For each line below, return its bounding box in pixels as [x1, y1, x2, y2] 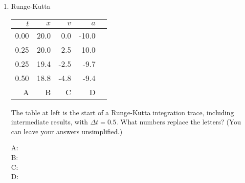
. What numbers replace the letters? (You [116, 117, 241, 127]
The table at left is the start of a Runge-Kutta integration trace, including [11, 107, 234, 117]
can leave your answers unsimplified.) [11, 126, 123, 136]
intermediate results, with [11, 117, 88, 127]
